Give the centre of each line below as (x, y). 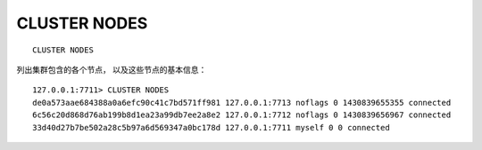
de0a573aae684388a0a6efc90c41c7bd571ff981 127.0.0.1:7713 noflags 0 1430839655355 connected (242, 103)
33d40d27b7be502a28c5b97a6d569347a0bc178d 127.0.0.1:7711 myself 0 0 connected (211, 127)
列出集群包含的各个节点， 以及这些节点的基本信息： (112, 69)
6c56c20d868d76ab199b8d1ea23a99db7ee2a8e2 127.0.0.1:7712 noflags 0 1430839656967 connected (242, 115)
